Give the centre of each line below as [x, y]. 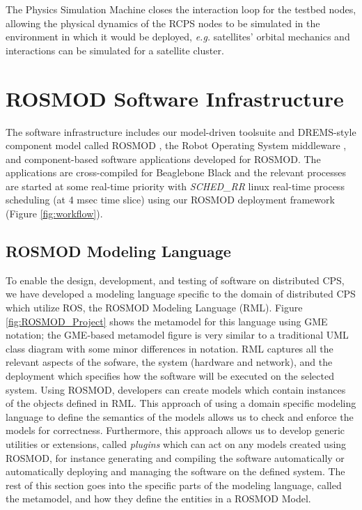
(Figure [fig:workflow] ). [54, 214]
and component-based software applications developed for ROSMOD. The [163, 159]
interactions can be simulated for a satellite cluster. [115, 50]
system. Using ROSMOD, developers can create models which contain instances [176, 389]
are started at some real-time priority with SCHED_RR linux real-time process [175, 186]
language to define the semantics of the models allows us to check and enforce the [180, 416]
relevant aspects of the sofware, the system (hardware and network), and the [169, 362]
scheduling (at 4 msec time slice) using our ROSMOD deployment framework [170, 200]
